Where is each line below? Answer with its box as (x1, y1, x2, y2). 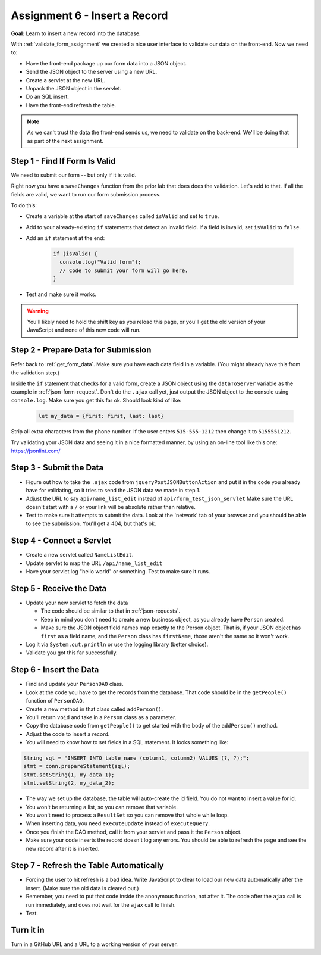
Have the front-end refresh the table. (26, 101, 117, 108)
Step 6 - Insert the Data (11, 664, 99, 675)
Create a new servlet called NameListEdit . (26, 551, 134, 558)
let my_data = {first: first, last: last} (38, 413, 164, 419)
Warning (27, 307, 49, 314)
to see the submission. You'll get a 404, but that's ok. (26, 520, 156, 527)
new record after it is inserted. (26, 845, 100, 852)
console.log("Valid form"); (59, 259, 141, 266)
